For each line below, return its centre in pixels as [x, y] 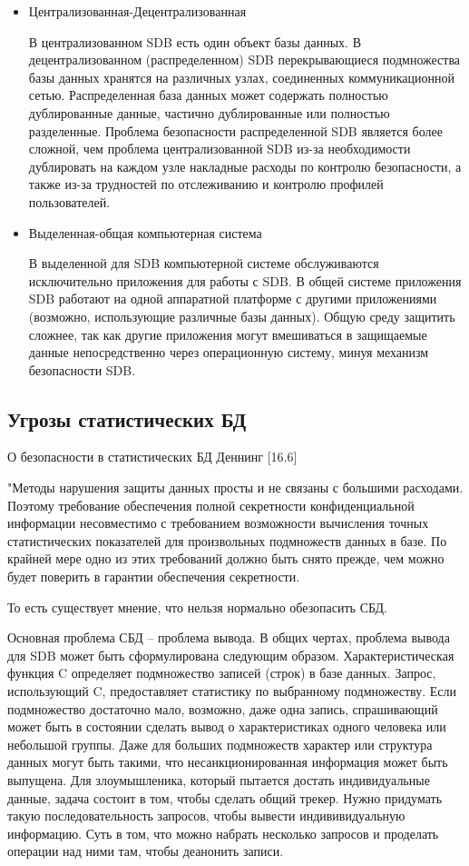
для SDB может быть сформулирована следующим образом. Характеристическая [231, 655]
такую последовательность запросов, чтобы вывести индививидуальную [206, 816]
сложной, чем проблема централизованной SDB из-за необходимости [220, 149]
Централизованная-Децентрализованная [137, 11]
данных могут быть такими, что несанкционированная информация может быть [228, 762]
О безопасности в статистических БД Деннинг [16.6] [152, 457]
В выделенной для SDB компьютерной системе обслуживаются [204, 263]
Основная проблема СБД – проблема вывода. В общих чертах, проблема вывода [229, 637]
